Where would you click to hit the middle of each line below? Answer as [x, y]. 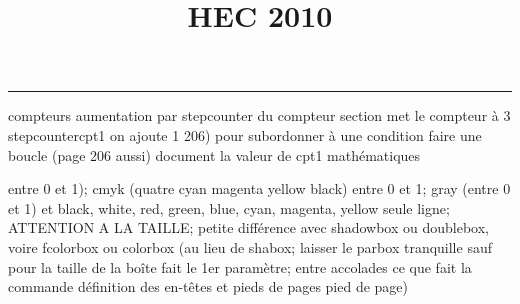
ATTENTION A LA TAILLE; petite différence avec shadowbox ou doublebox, [248, 227]
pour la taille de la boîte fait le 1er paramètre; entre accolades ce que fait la [240, 266]
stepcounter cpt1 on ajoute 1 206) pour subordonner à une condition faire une [245, 134]
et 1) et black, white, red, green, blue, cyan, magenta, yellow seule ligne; [229, 207]
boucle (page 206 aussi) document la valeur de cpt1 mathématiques [214, 154]
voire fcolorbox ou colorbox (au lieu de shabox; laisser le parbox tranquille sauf [250, 246]
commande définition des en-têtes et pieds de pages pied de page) [208, 286]
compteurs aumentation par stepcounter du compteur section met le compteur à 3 [259, 115]
